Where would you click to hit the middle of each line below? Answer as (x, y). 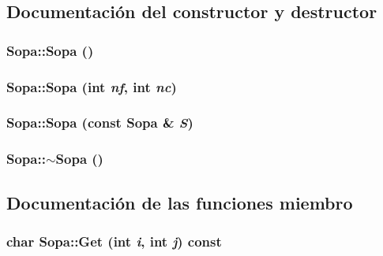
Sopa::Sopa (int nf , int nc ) (92, 86)
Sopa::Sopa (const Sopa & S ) (100, 122)
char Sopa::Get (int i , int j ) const (114, 241)
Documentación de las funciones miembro (180, 202)
